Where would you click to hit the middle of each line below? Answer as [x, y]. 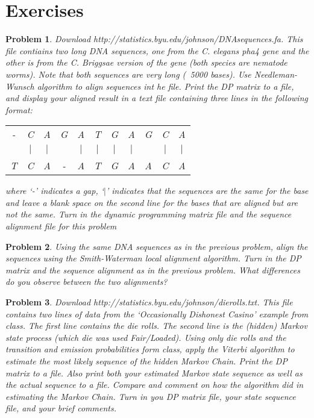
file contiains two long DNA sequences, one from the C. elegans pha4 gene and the [157, 50]
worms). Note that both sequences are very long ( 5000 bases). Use [128, 74]
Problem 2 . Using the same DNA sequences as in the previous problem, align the [157, 246]
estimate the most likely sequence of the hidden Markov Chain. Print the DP [146, 361]
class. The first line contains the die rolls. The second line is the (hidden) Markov [156, 326]
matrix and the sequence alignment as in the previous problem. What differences [153, 270]
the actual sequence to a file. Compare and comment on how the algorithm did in [155, 385]
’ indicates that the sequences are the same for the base [207, 191]
